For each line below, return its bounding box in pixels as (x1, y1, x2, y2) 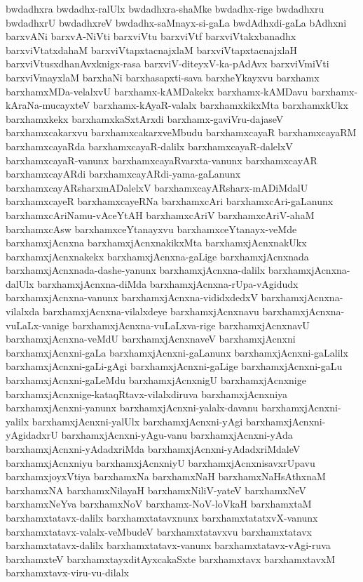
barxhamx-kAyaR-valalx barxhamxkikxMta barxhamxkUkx (93, 98, 348, 112)
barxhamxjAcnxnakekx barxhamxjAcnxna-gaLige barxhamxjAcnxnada (6, 249, 309, 263)
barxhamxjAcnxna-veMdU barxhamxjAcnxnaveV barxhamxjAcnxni (6, 331, 296, 346)
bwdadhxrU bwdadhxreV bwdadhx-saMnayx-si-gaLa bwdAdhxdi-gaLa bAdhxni (6, 15, 347, 29)
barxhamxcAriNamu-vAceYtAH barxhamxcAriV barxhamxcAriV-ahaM (6, 207, 315, 222)
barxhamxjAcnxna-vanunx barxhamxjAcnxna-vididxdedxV (6, 290, 258, 305)
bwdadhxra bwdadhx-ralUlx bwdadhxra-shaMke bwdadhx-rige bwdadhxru (6, 1, 324, 15)
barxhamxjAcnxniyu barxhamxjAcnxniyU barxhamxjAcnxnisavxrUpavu (6, 455, 315, 470)
